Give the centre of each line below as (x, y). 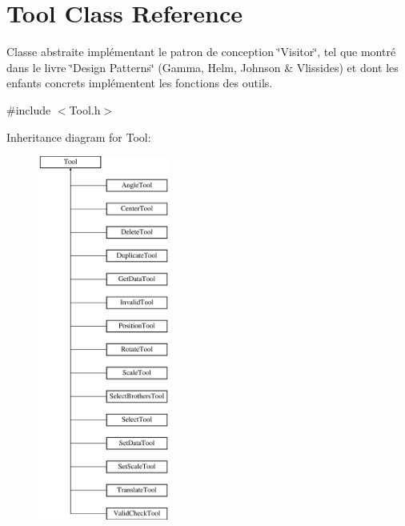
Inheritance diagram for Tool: (79, 137)
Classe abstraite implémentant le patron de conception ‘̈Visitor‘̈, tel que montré (201, 52)
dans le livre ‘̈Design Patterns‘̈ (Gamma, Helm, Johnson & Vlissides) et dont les (202, 67)
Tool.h (85, 109)
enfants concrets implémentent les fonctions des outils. (140, 83)
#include (29, 109)
